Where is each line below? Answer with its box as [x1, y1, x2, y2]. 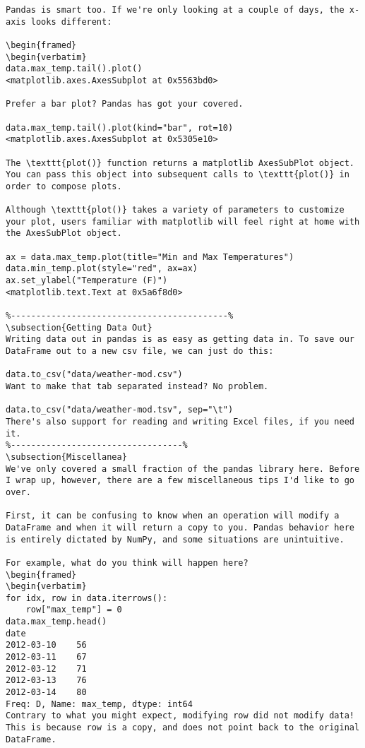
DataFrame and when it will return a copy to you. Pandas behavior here [6, 522, 354, 533]
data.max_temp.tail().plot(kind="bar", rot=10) [6, 122, 234, 133]
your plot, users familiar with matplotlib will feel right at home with [6, 216, 360, 227]
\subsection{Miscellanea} [6, 451, 127, 462]
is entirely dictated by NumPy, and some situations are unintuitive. [6, 534, 345, 545]
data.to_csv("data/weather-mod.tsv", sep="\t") [6, 405, 234, 415]
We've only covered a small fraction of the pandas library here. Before [6, 463, 360, 474]
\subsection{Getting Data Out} [6, 322, 152, 333]
